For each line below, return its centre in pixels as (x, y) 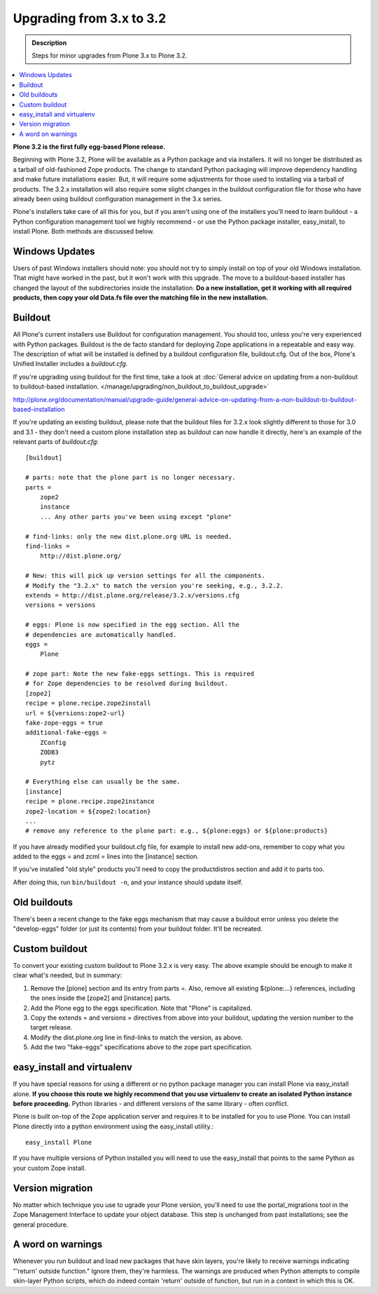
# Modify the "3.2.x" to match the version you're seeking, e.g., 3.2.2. (155, 585)
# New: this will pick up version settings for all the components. (145, 576)
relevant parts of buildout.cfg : (56, 442)
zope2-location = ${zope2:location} (88, 811)
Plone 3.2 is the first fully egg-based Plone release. (89, 147)
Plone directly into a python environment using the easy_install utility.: (113, 1126)
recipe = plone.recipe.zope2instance (90, 802)
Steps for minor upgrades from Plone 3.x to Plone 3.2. (110, 55)
